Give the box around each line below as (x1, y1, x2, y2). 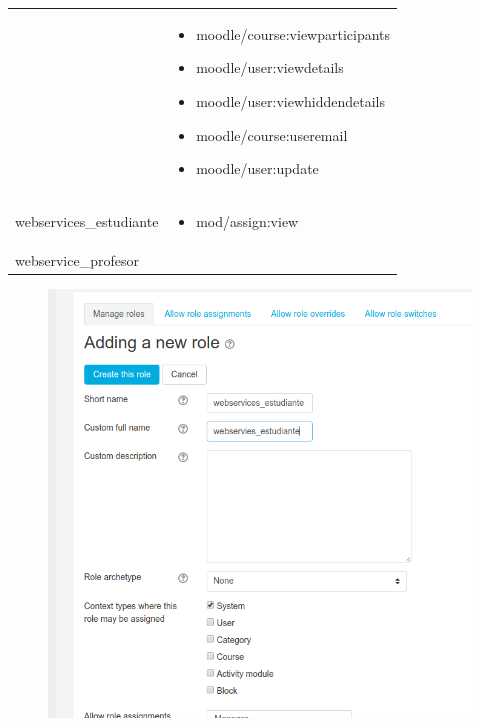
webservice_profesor (15, 249, 139, 270)
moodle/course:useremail (196, 124, 348, 145)
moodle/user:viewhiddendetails (196, 90, 386, 111)
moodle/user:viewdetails (196, 57, 344, 78)
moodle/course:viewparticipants (196, 23, 391, 44)
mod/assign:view (196, 210, 299, 231)
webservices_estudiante (15, 210, 159, 231)
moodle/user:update (196, 158, 319, 179)
